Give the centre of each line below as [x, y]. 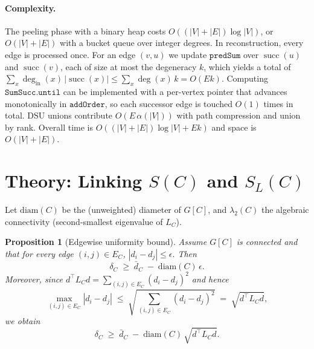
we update [188, 54]
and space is [234, 127]
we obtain [23, 320]
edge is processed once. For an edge [70, 54]
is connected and [267, 242]
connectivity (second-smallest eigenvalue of [84, 221]
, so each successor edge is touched [168, 103]
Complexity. [30, 8]
